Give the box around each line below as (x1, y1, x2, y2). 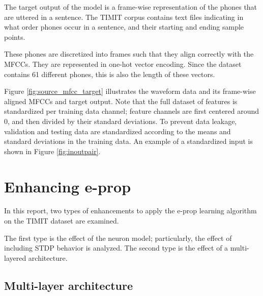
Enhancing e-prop (4, 176, 131, 196)
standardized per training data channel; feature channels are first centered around (4, 106, 259, 116)
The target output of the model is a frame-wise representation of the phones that (4, 2, 257, 12)
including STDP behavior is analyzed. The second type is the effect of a (4, 242, 228, 253)
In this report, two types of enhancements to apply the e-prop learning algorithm (4, 205, 257, 216)
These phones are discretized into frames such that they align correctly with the (4, 48, 254, 59)
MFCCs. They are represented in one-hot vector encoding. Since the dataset (4, 58, 242, 69)
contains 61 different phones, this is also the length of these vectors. (4, 68, 215, 79)
